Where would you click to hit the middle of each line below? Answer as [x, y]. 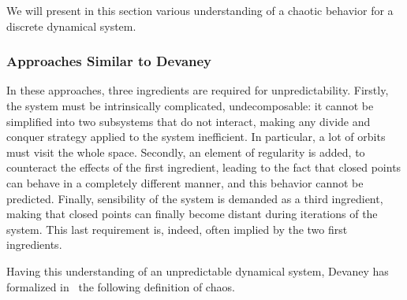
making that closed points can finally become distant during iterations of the [192, 214]
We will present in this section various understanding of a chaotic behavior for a [200, 10]
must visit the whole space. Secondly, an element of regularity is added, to [186, 152]
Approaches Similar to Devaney [109, 61]
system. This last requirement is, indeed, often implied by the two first [177, 229]
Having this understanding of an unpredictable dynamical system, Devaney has [198, 270]
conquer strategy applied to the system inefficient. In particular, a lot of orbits [196, 137]
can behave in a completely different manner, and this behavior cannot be [185, 182]
